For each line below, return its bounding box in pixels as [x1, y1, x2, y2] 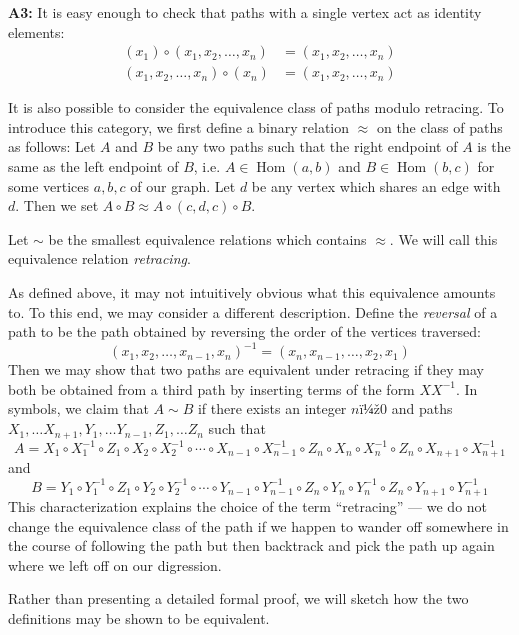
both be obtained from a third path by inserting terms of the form [8, 378, 415, 399]
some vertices [8, 175, 90, 196]
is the [477, 136, 511, 157]
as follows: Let [8, 136, 96, 157]
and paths [391, 398, 453, 419]
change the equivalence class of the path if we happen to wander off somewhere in [8, 515, 509, 536]
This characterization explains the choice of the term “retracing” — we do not [8, 496, 488, 517]
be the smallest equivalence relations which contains [48, 228, 367, 249]
